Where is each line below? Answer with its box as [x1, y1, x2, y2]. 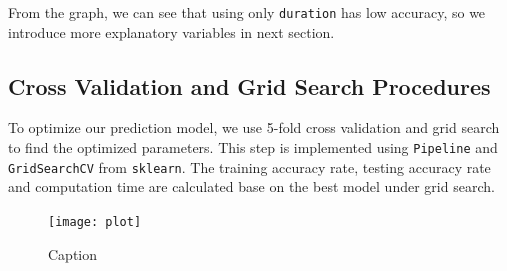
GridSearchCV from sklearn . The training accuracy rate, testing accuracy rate [8, 156, 491, 177]
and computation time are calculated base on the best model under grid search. [8, 176, 495, 197]
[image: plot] [48, 214, 142, 229]
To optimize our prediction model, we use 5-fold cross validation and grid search [8, 117, 500, 138]
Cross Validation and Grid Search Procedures [8, 70, 491, 101]
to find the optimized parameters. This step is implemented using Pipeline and [8, 137, 498, 158]
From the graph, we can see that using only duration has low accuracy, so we [8, 2, 486, 22]
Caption [48, 243, 98, 264]
